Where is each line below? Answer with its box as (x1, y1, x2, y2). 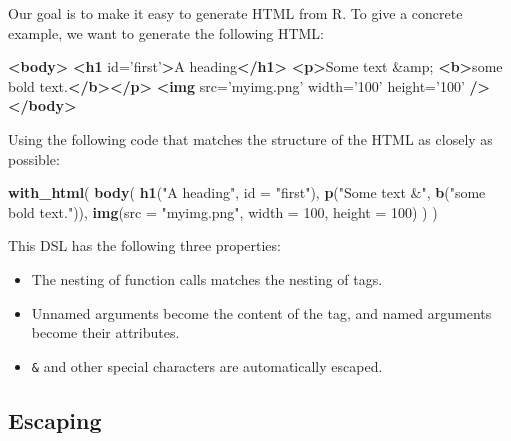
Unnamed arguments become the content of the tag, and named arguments (31, 302, 492, 323)
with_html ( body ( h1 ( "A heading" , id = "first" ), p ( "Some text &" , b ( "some (8, 182, 486, 203)
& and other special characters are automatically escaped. (31, 355, 383, 376)
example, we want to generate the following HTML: (8, 22, 324, 43)
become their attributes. (31, 322, 180, 343)
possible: (8, 148, 60, 169)
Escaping (8, 404, 102, 435)
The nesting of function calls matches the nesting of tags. (31, 268, 383, 289)
